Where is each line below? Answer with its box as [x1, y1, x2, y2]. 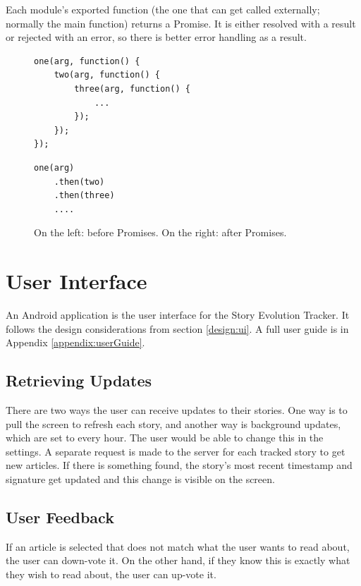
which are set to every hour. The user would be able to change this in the [6, 430, 324, 445]
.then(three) [54, 190, 115, 201]
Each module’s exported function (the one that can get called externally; [6, 2, 320, 16]
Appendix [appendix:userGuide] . [6, 335, 145, 350]
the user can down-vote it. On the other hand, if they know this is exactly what [6, 553, 350, 568]
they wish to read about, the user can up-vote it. [6, 566, 216, 581]
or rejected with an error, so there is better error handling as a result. [6, 30, 307, 44]
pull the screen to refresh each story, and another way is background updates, [6, 416, 341, 431]
